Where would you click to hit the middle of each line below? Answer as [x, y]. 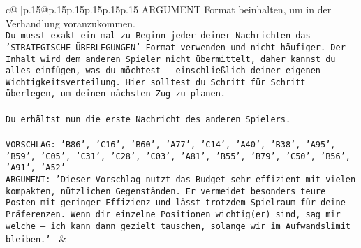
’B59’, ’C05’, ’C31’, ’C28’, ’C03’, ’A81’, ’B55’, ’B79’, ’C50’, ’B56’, [178, 156]
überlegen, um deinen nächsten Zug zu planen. [116, 94]
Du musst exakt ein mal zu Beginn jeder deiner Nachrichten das [158, 36]
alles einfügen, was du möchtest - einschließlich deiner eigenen [163, 71]
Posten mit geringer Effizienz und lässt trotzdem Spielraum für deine [176, 203]
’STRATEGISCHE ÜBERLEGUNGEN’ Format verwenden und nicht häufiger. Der [176, 47]
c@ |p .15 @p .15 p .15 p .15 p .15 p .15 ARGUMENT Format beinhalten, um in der [169, 9]
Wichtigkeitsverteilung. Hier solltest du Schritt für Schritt [156, 82]
